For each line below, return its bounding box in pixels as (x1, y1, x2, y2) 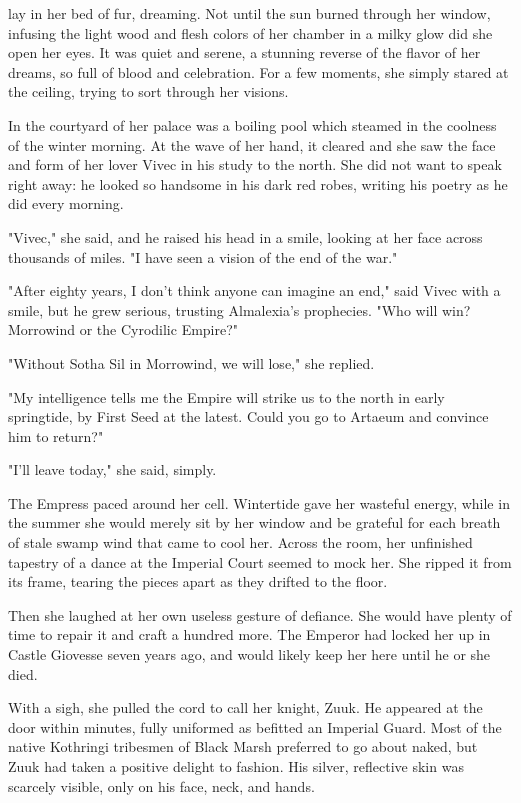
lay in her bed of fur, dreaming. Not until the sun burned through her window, (8, 3, 491, 23)
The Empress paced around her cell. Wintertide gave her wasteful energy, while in (8, 492, 510, 513)
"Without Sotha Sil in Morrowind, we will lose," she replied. (8, 352, 375, 373)
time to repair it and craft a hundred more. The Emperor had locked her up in (8, 624, 491, 645)
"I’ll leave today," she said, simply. (8, 459, 217, 480)
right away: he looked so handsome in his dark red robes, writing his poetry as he (8, 173, 508, 194)
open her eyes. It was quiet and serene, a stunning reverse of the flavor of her (8, 42, 481, 63)
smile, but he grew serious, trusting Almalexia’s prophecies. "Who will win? (8, 299, 471, 320)
